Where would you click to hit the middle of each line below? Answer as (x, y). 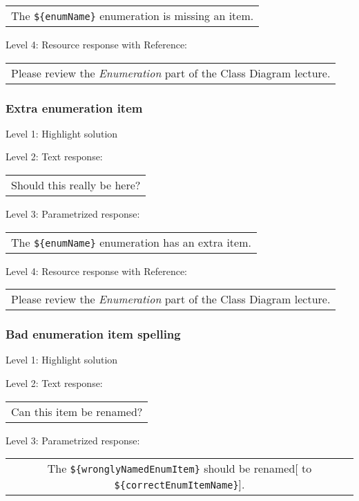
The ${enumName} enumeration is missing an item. (133, 16)
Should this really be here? (76, 185)
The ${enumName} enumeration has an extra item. (131, 242)
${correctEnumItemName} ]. (179, 484)
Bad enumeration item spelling (93, 334)
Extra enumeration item (74, 107)
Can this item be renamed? (77, 411)
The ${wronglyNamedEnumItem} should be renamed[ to (179, 469)
